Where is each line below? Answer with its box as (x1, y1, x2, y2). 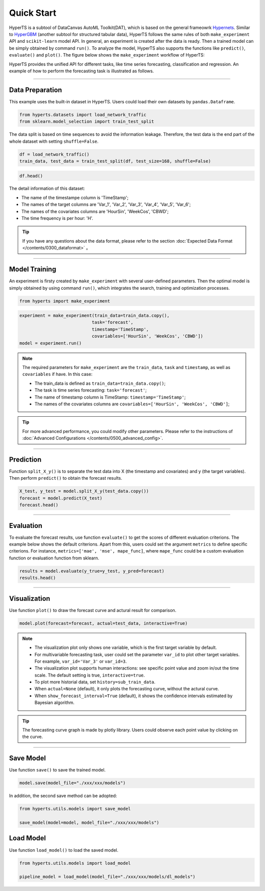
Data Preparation (9, 86, 62, 94)
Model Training (9, 265, 56, 274)
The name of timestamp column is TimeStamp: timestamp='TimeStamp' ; (34, 394, 186, 400)
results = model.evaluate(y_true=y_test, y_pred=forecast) (19, 568, 164, 574)
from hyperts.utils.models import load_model (19, 860, 131, 866)
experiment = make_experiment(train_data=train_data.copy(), (19, 313, 170, 318)
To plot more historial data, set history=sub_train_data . (34, 679, 156, 685)
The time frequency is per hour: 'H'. (21, 215, 93, 221)
